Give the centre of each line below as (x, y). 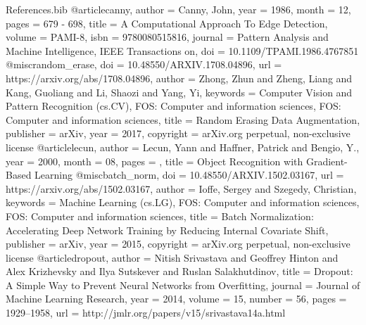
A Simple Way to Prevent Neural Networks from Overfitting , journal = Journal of (183, 285)
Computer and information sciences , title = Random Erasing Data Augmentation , (183, 119)
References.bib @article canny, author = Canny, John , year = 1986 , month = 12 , (178, 9)
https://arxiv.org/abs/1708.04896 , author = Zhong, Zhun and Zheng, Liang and (179, 78)
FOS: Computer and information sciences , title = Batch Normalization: (160, 216)
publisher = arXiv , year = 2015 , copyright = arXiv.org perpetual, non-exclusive (178, 244)
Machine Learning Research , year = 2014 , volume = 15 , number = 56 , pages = (176, 299)
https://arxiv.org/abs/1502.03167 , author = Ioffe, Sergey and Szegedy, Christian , (181, 188)
